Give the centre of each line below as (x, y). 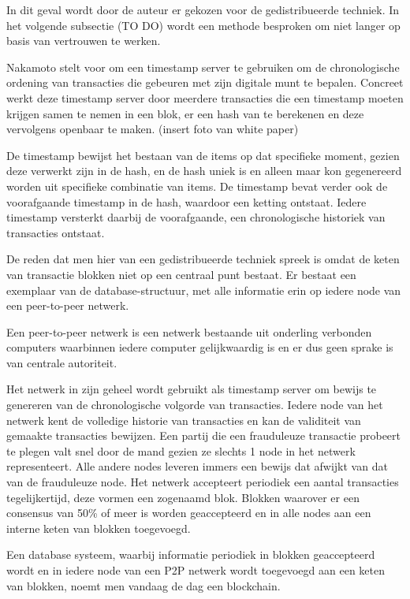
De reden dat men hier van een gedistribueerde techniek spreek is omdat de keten (203, 259)
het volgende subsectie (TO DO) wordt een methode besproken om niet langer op (203, 25)
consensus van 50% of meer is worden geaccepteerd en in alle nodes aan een (189, 513)
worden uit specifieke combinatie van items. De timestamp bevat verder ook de (197, 186)
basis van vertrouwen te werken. (84, 41)
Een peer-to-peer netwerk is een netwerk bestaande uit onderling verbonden (189, 331)
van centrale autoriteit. (62, 362)
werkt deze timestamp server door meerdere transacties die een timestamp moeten (205, 97)
